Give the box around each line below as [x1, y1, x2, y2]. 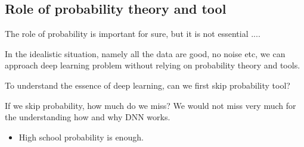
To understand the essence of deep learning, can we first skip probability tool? [5, 79, 290, 91]
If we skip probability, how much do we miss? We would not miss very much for [5, 99, 296, 111]
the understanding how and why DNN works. [5, 111, 170, 123]
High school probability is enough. [18, 130, 144, 143]
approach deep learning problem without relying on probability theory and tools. [5, 59, 300, 71]
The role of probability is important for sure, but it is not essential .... [5, 27, 260, 40]
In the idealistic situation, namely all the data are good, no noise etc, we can [5, 47, 286, 60]
